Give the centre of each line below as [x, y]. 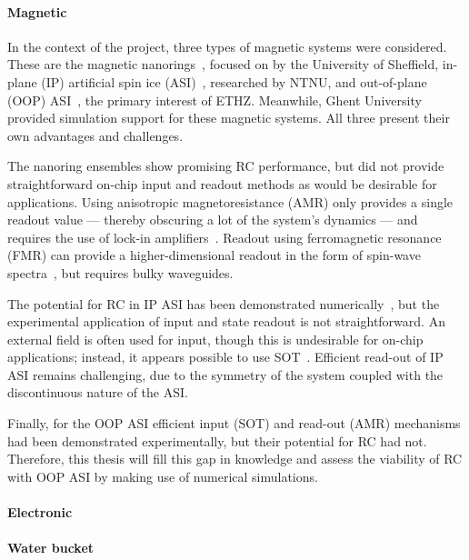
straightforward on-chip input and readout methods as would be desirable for [222, 183]
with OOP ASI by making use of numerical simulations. [163, 476]
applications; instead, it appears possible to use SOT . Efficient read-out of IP [225, 357]
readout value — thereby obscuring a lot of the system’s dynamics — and [213, 220]
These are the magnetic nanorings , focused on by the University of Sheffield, [223, 64]
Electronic [40, 512]
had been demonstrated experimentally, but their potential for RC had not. [217, 440]
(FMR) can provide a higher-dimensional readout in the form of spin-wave [214, 255]
